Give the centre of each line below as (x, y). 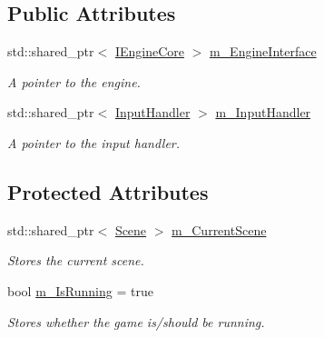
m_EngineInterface (263, 51)
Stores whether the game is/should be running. (136, 321)
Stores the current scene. (76, 260)
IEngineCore (149, 51)
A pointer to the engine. (74, 81)
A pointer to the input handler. (94, 142)
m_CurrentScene (219, 229)
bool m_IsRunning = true (80, 290)
